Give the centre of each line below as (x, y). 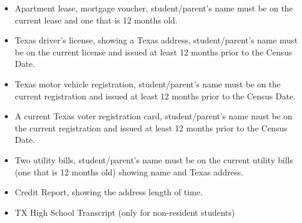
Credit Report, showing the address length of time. (109, 192)
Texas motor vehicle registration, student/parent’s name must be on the (148, 83)
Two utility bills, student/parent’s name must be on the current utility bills (154, 159)
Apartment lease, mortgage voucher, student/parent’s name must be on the (154, 8)
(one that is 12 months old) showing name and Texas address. (129, 171)
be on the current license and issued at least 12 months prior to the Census (153, 52)
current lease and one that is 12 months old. (96, 20)
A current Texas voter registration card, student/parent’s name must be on (153, 116)
